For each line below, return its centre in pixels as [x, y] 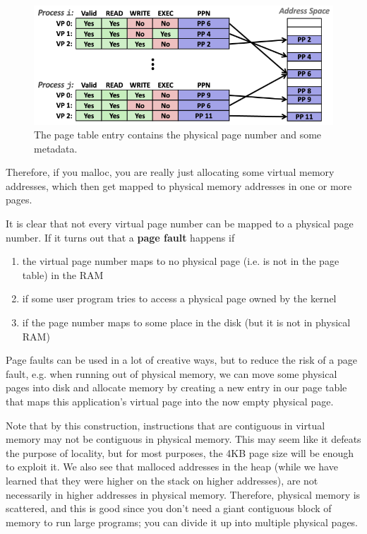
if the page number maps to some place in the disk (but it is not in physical [186, 322]
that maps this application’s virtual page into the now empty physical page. [170, 402]
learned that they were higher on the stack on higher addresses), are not [162, 480]
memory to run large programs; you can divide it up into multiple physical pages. [182, 522]
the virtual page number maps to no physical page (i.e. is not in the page [181, 261]
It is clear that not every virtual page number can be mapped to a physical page [180, 224]
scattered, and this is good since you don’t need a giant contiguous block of [169, 508]
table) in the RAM [63, 274]
